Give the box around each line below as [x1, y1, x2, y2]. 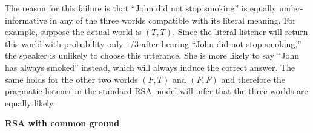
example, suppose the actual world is [5, 25, 142, 38]
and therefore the [221, 73, 286, 85]
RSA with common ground [5, 117, 120, 129]
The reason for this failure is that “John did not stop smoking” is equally [5, 2, 277, 14]
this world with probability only [5, 37, 124, 50]
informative [5, 13, 47, 26]
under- [279, 2, 303, 14]
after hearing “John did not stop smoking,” [141, 37, 301, 50]
